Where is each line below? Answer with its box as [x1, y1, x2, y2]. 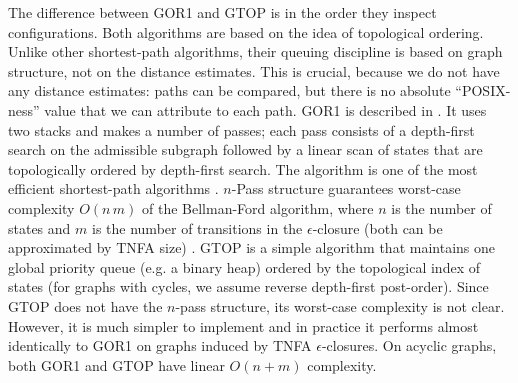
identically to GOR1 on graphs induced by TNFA [8, 335, 312, 356]
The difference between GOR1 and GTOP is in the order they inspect [8, 2, 437, 22]
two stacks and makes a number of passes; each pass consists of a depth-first [8, 119, 475, 140]
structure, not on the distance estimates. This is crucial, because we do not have [8, 60, 500, 81]
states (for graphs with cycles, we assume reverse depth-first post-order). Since [8, 276, 489, 297]
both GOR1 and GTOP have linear [8, 354, 225, 375]
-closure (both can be [312, 217, 443, 238]
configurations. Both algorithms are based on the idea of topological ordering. [8, 21, 484, 42]
